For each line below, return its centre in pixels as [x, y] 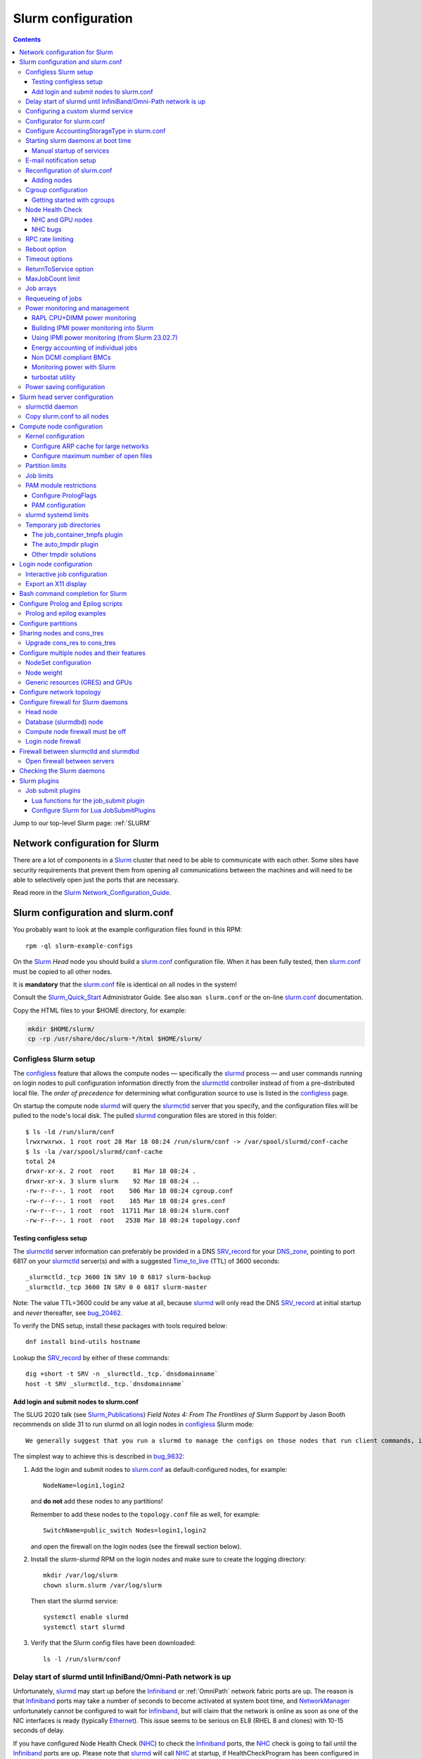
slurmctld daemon [52, 407]
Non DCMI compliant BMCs [71, 357]
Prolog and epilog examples [66, 614]
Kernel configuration [55, 436]
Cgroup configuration [57, 190]
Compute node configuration [61, 426]
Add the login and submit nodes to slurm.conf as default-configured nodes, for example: [159, 1469]
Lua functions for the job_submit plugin [88, 800]
